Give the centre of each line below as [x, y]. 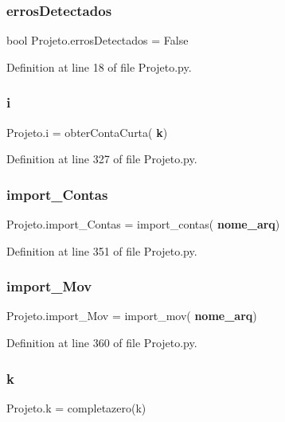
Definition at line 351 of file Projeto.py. [102, 250]
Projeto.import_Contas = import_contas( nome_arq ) [143, 224]
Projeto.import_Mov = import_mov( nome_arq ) [132, 316]
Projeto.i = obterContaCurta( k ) [87, 132]
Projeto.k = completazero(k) [76, 407]
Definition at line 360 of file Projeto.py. [102, 343]
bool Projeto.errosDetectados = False [98, 40]
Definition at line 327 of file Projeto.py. [102, 159]
